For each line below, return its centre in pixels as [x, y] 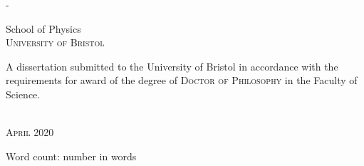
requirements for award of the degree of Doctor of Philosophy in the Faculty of [182, 80]
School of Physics [43, 28]
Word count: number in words [71, 156]
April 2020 [30, 132]
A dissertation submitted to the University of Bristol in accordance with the [172, 66]
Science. [23, 94]
